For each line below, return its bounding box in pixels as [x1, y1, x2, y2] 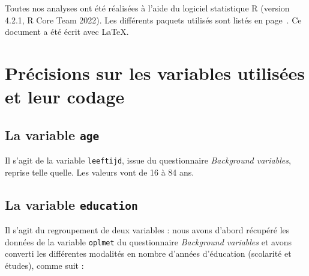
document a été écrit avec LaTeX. [5, 25, 129, 38]
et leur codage [5, 84, 125, 109]
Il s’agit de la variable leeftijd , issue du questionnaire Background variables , [5, 154, 291, 167]
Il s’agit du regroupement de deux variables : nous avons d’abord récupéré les [5, 224, 290, 236]
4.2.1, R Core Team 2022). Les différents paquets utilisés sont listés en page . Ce [5, 13, 302, 26]
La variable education [5, 195, 138, 213]
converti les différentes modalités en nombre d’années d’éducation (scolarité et [5, 247, 292, 260]
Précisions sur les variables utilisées [5, 60, 305, 85]
